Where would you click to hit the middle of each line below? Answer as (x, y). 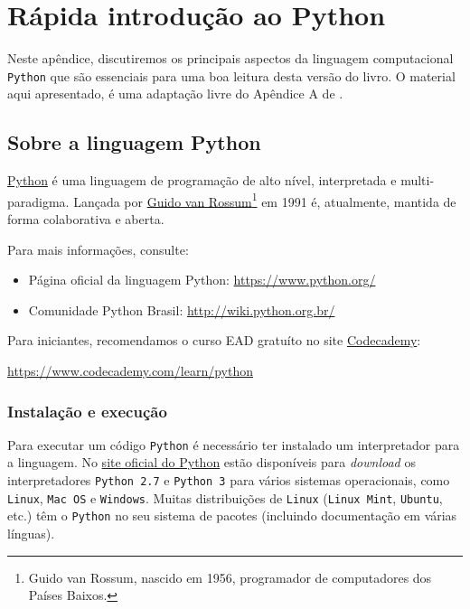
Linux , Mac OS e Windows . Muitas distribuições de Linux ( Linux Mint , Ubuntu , (225, 497)
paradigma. (38, 201)
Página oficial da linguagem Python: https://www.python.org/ (202, 280)
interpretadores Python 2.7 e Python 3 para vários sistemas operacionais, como (229, 480)
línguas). (31, 534)
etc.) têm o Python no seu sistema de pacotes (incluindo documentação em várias (232, 515)
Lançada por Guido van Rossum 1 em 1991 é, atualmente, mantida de (265, 200)
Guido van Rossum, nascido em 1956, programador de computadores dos (230, 577)
